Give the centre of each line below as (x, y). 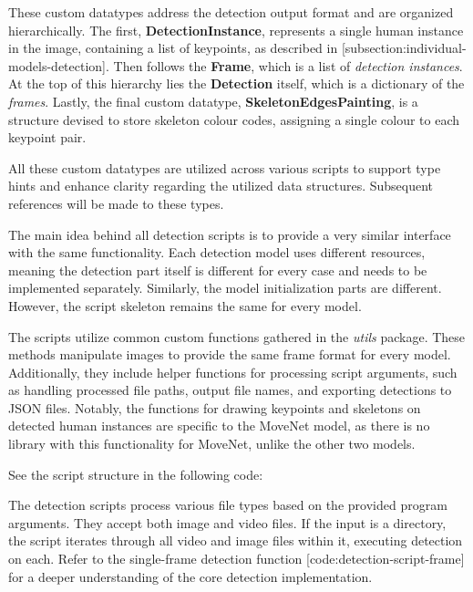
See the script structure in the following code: (136, 474)
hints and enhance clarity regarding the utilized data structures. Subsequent (221, 186)
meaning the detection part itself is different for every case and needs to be (218, 270)
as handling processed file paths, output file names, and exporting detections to (230, 390)
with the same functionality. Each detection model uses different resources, (217, 252)
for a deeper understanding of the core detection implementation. (190, 576)
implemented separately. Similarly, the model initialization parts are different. (225, 288)
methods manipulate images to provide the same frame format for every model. (230, 354)
